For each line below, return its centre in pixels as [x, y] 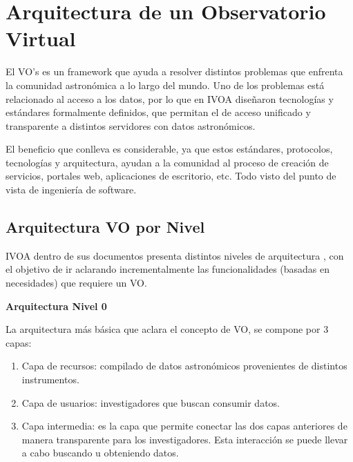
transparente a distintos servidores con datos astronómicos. [131, 125]
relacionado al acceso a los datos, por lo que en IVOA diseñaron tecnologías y [170, 98]
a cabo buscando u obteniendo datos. [100, 453]
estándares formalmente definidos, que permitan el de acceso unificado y [158, 112]
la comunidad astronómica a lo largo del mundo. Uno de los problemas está [165, 85]
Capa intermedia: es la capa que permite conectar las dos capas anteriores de [184, 426]
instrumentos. [50, 379]
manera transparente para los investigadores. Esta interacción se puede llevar [185, 439]
